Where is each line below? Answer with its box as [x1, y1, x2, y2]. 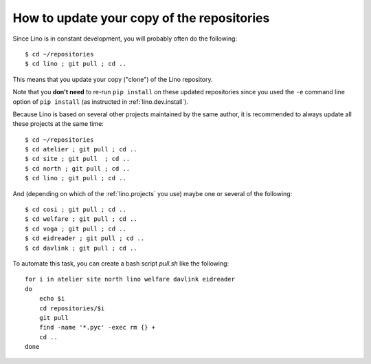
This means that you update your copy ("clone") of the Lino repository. [12, 75, 213, 83]
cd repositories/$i [38, 304, 105, 312]
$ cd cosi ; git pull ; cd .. [25, 206, 127, 213]
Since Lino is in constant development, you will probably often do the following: [12, 34, 237, 43]
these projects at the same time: [12, 120, 104, 128]
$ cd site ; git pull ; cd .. [25, 155, 131, 163]
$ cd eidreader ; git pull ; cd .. [25, 235, 145, 242]
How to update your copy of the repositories [12, 10, 270, 25]
